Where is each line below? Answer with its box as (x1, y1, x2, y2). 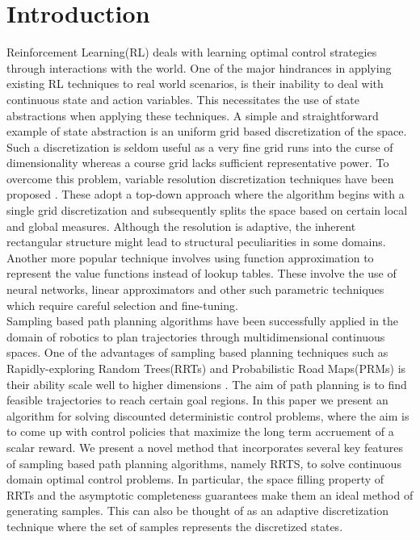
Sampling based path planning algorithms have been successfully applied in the (6, 312, 399, 329)
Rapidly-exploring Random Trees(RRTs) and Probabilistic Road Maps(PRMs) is (6, 360, 406, 376)
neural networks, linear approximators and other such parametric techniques (6, 281, 384, 298)
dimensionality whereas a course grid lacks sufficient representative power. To (6, 154, 389, 171)
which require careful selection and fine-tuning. (6, 296, 238, 313)
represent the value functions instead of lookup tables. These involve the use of (6, 265, 397, 282)
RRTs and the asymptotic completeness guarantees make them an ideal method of (6, 486, 414, 503)
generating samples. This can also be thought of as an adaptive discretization (6, 502, 389, 519)
